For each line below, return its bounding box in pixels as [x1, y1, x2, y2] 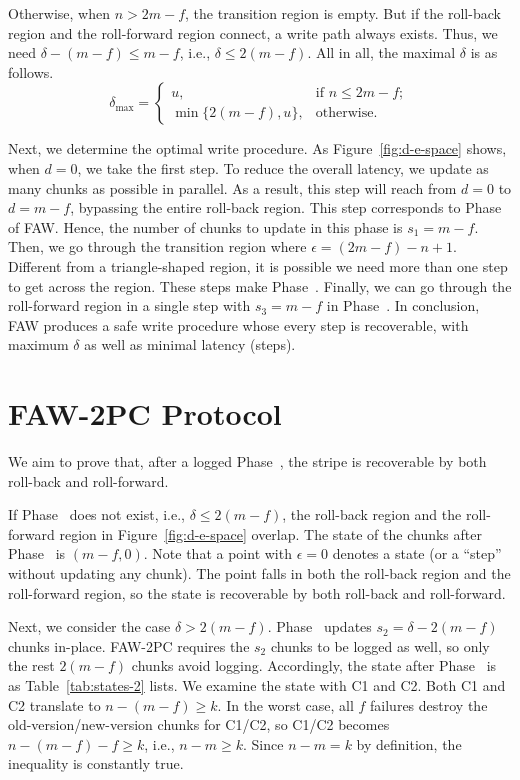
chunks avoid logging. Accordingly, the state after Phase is [131, 655, 497, 676]
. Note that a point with [143, 543, 292, 564]
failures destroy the [370, 694, 488, 715]
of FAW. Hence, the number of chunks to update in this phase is [8, 216, 403, 237]
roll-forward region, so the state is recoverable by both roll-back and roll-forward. [8, 582, 506, 603]
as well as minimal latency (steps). [84, 334, 296, 355]
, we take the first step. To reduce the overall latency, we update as [77, 157, 489, 178]
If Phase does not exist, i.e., [8, 504, 185, 525]
